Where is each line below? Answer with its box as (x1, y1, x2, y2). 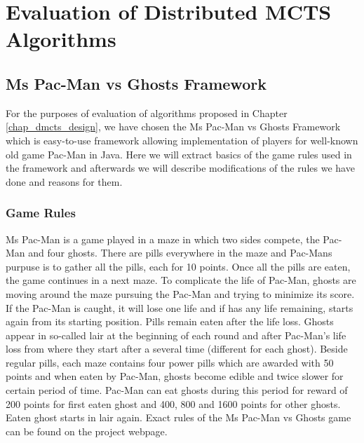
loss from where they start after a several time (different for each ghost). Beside (6, 341, 348, 356)
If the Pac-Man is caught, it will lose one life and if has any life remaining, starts (6, 300, 353, 315)
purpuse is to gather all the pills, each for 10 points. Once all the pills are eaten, (6, 259, 351, 273)
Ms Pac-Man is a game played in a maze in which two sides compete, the (6, 231, 320, 246)
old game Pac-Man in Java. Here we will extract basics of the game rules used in (6, 146, 352, 161)
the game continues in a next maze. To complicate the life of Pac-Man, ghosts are (6, 273, 356, 287)
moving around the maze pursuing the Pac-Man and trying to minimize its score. (6, 286, 355, 301)
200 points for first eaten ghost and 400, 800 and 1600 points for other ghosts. (6, 396, 341, 411)
